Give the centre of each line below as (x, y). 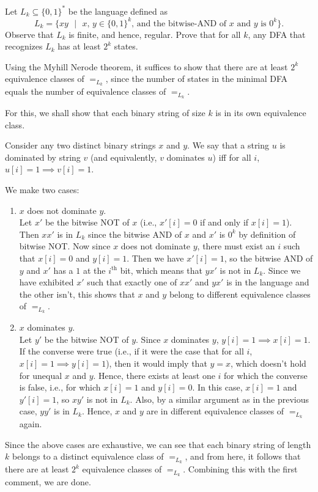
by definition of (267, 234)
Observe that (29, 34)
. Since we (282, 270)
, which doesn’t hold (268, 363)
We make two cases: (42, 190)
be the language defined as (118, 11)
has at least (79, 46)
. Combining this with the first (240, 469)
